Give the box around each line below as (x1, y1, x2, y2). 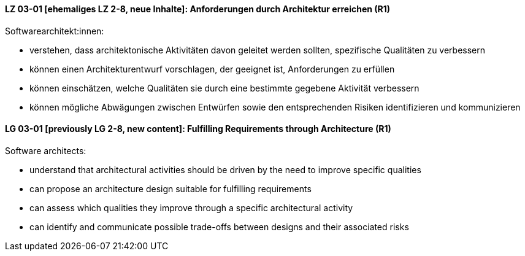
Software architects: (5, 145, 86, 156)
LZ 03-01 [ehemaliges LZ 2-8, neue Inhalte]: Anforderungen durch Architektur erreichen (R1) (5, 4, 391, 14)
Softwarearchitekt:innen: (5, 25, 104, 36)
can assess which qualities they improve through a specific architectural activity (29, 202, 353, 213)
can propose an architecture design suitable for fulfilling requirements (29, 183, 312, 194)
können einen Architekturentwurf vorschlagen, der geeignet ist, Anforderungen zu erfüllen (29, 63, 395, 74)
